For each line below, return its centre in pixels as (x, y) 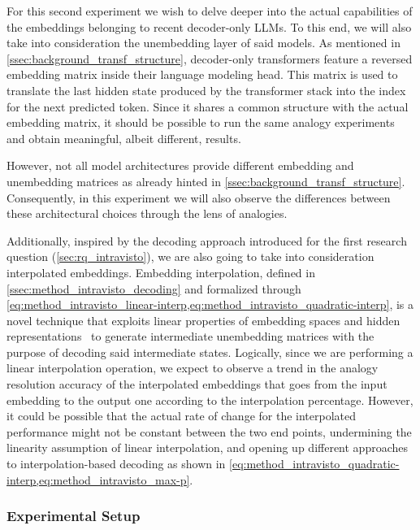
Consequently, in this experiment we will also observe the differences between (199, 197)
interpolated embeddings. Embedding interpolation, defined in (161, 272)
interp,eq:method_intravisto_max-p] (98, 479)
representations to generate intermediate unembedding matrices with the (191, 336)
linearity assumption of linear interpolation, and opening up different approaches (208, 447)
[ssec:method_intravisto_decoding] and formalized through (154, 288)
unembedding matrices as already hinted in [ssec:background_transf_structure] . (206, 181)
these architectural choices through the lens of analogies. (147, 213)
